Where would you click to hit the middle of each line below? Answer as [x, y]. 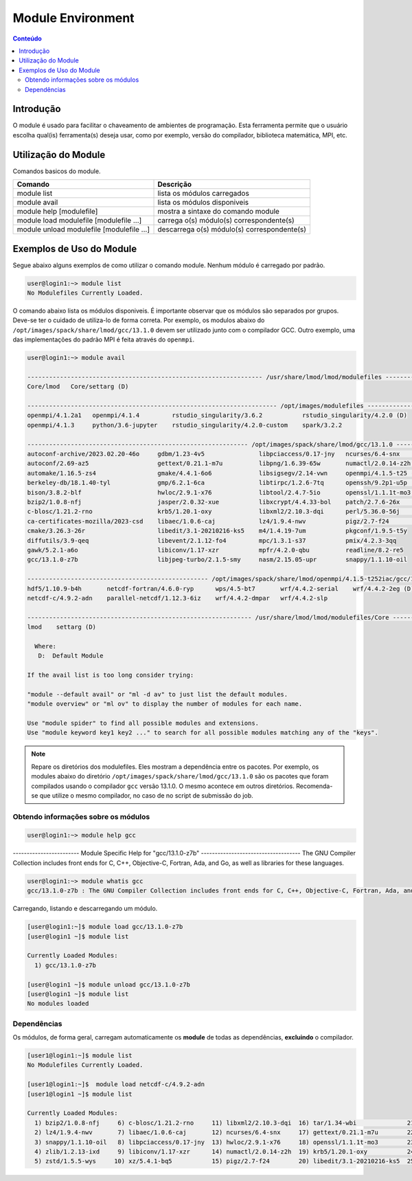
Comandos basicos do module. [57, 171]
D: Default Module [71, 656]
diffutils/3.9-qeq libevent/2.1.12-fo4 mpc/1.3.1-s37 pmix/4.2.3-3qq [212, 540]
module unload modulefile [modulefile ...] [83, 229]
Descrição [175, 184]
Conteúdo [27, 38]
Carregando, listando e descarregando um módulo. [85, 909]
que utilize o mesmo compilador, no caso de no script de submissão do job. [146, 795]
